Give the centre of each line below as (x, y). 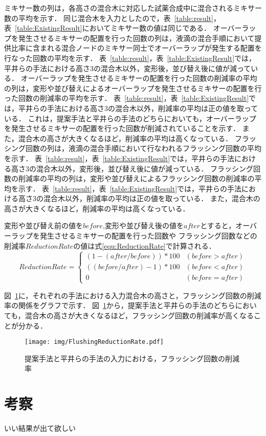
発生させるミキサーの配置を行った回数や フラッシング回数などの (148, 236)
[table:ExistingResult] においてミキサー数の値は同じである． (113, 28)
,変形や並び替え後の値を (143, 225)
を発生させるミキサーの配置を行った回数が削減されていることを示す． (122, 128)
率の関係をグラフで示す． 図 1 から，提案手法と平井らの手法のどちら (120, 305)
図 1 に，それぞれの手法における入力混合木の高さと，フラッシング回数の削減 (133, 295)
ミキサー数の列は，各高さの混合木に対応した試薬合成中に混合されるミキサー (133, 8)
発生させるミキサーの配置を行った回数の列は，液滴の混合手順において (136, 38)
